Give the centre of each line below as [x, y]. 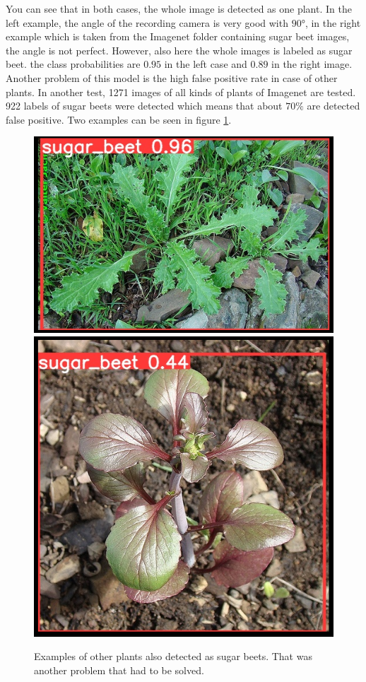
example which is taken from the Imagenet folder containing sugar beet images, [178, 36]
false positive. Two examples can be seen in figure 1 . [119, 119]
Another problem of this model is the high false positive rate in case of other [172, 77]
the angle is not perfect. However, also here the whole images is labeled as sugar [179, 50]
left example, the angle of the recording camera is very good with [147, 22]
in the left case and [206, 64]
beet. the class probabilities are [73, 64]
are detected [333, 106]
